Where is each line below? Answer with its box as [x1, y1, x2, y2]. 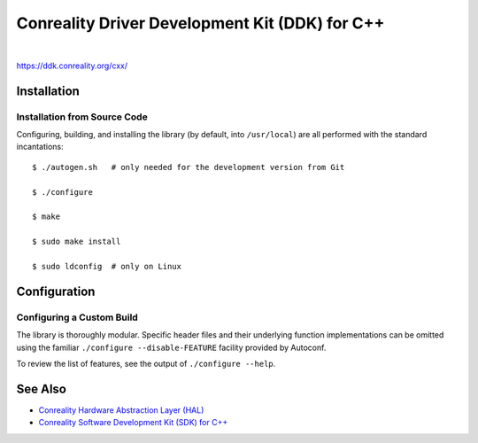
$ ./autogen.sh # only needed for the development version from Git [32, 162, 345, 172]
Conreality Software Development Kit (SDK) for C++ [38, 417, 228, 428]
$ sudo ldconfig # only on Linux [32, 261, 181, 271]
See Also [16, 381, 66, 396]
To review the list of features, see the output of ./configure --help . [16, 358, 276, 369]
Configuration [16, 284, 96, 299]
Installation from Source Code [16, 111, 148, 123]
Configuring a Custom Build [16, 311, 139, 323]
